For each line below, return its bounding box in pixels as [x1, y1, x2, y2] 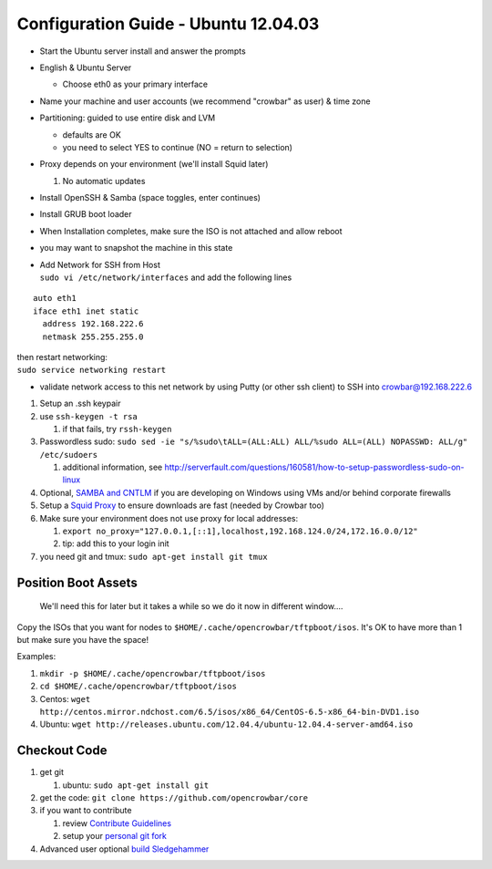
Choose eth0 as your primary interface [62, 78, 209, 90]
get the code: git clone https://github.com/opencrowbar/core [39, 792, 309, 803]
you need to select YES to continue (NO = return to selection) [62, 141, 293, 152]
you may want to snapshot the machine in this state [39, 243, 233, 253]
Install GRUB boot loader [39, 209, 132, 220]
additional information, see [62, 461, 163, 473]
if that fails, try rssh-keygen [62, 423, 172, 434]
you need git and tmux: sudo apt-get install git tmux [39, 551, 268, 562]
